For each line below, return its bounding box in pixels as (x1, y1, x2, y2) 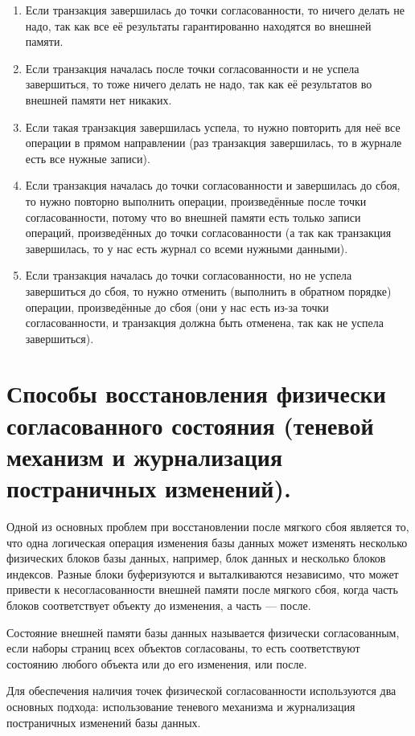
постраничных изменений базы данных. (6, 714, 201, 730)
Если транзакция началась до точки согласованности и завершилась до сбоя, (25, 177, 401, 194)
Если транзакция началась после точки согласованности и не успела (25, 59, 360, 76)
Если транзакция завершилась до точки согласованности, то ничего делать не (25, 2, 405, 18)
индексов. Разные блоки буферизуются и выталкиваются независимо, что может (6, 565, 399, 582)
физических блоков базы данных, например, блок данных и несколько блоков (6, 550, 386, 566)
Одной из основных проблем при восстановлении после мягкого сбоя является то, (6, 517, 409, 534)
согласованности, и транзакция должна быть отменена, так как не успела (25, 314, 384, 331)
